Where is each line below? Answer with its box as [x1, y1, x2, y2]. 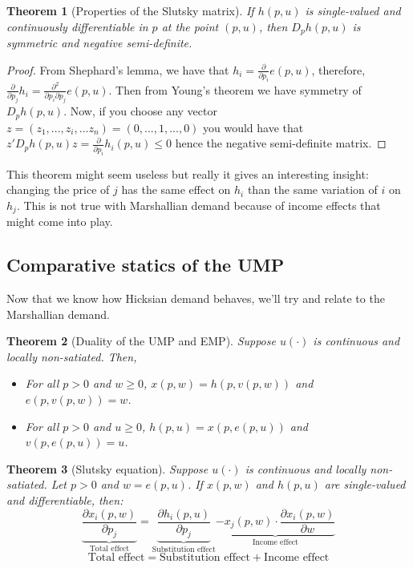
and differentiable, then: [6, 491, 123, 508]
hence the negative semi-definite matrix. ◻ [175, 135, 387, 151]
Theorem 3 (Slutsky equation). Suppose [6, 460, 209, 477]
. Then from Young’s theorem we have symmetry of [108, 81, 362, 98]
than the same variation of [247, 181, 378, 198]
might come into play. [6, 213, 113, 230]
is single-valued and [305, 2, 401, 18]
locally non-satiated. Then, [6, 348, 137, 365]
